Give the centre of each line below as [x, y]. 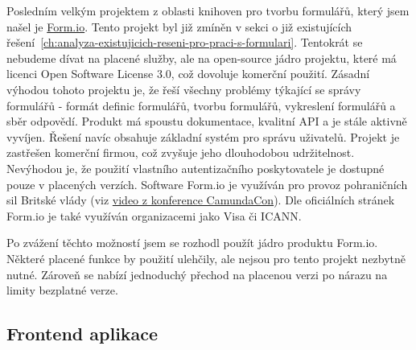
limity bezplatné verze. [62, 290]
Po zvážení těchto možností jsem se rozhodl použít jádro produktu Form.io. [192, 243]
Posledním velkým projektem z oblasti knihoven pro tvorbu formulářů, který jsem [208, 10]
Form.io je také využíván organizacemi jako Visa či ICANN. [154, 215]
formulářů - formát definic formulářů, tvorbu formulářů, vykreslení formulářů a [201, 105]
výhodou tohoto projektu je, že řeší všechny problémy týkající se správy [184, 89]
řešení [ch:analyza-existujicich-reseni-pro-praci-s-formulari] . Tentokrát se [185, 42]
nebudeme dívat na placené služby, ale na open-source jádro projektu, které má [202, 58]
